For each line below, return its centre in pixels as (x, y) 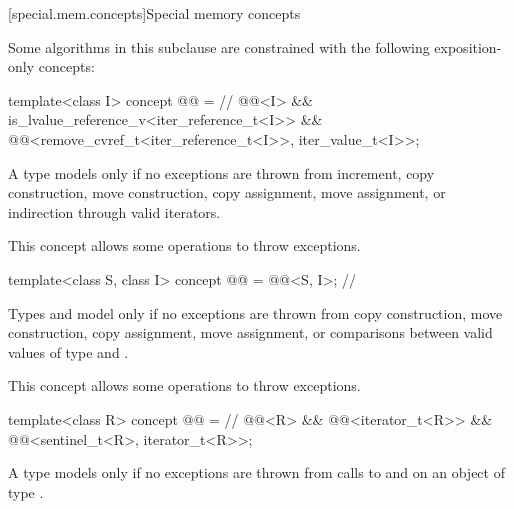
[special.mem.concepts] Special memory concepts (154, 13)
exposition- (468, 46)
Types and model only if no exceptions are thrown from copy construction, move (255, 312)
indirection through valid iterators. (114, 211)
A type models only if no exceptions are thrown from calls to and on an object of (256, 472)
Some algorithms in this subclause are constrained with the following (219, 46)
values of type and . (68, 351)
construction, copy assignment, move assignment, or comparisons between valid (250, 332)
